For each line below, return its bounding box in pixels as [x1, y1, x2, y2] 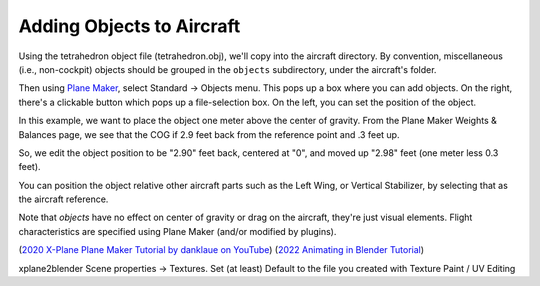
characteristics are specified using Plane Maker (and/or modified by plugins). [18, 225, 337, 237]
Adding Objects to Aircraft [18, 15, 241, 37]
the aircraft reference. [18, 193, 109, 205]
